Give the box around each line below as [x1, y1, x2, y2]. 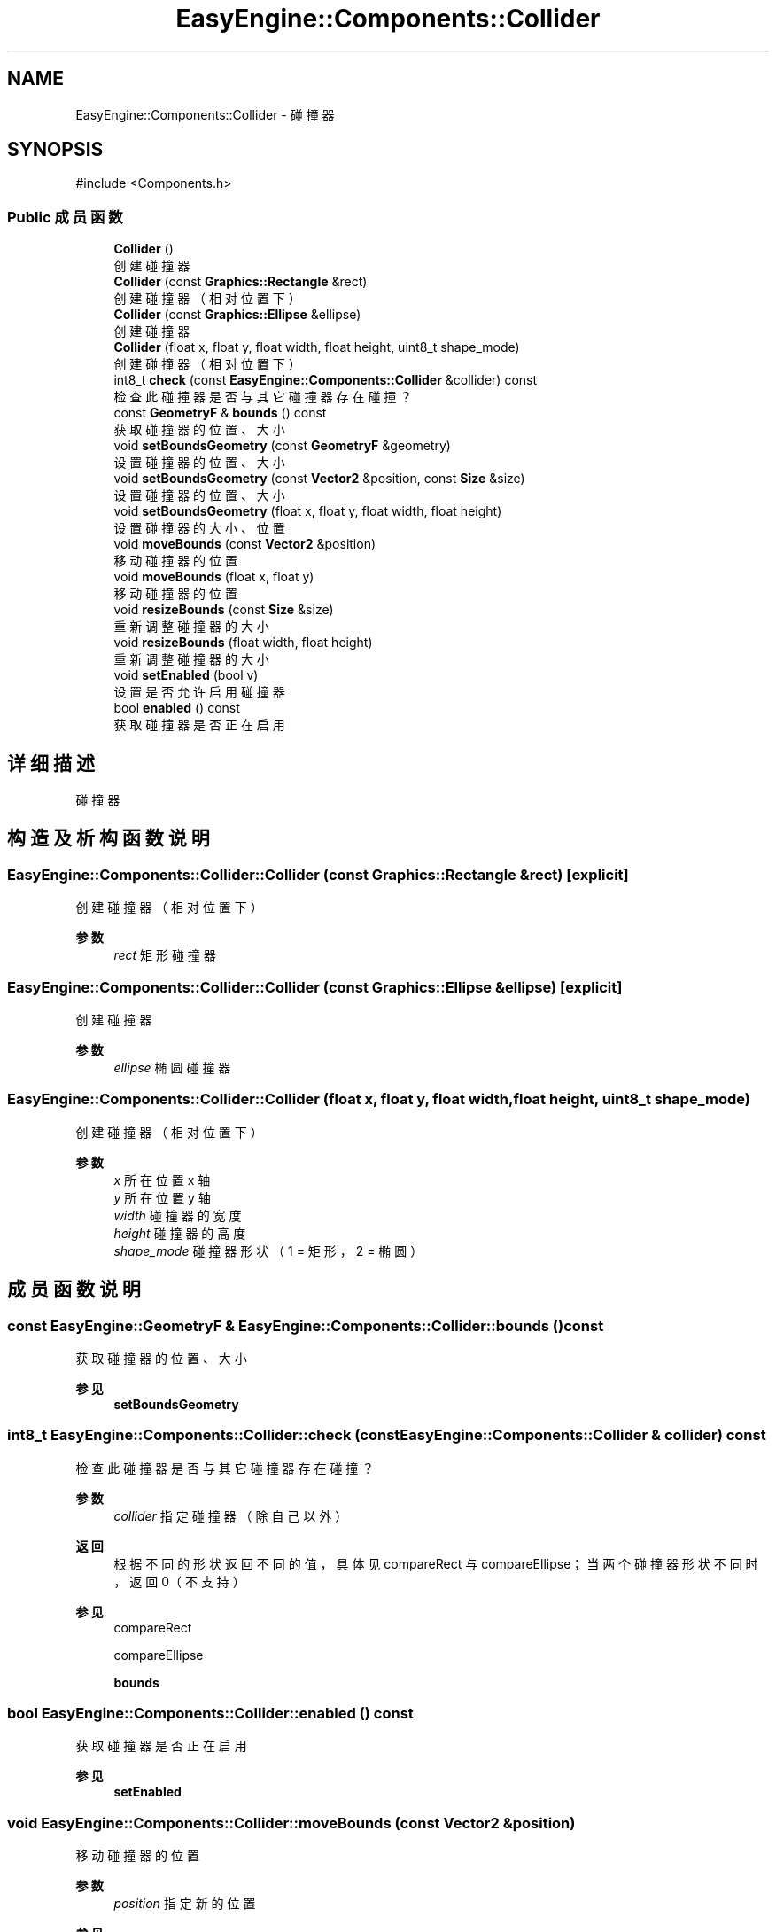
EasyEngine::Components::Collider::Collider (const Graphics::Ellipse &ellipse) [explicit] [7, 978, 623, 996]
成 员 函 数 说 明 [7, 1278, 141, 1301]
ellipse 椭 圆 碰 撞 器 [113, 1060, 231, 1075]
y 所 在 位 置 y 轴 [113, 1189, 211, 1205]
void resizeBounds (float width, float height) [113, 635, 373, 650]
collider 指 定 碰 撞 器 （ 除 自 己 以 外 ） [113, 1507, 348, 1523]
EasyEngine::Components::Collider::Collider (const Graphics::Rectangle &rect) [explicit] [7, 865, 629, 884]
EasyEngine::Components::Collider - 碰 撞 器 [75, 106, 335, 122]
